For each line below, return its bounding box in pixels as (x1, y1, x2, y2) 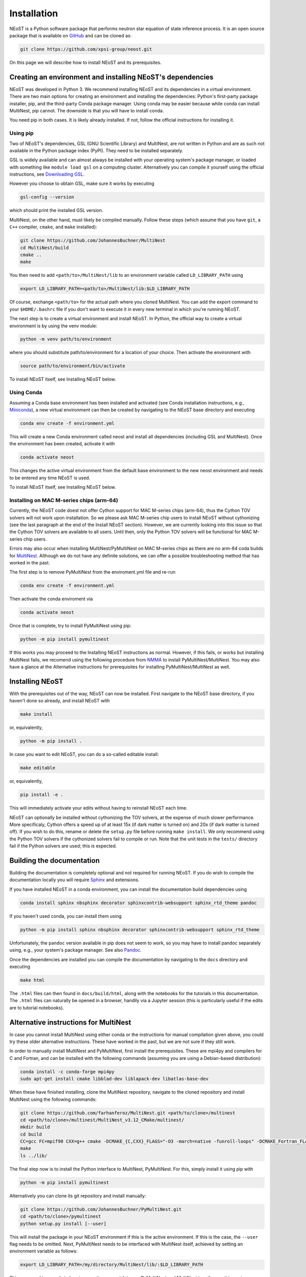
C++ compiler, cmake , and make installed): (9, 224, 97, 230)
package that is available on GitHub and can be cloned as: (9, 32, 132, 38)
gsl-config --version (20, 194, 74, 200)
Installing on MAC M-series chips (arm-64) (9, 496, 118, 504)
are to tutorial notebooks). (9, 1004, 64, 1011)
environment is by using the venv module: (9, 322, 97, 329)
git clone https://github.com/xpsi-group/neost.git (20, 46, 152, 52)
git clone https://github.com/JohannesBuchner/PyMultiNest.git (20, 1206, 182, 1212)
